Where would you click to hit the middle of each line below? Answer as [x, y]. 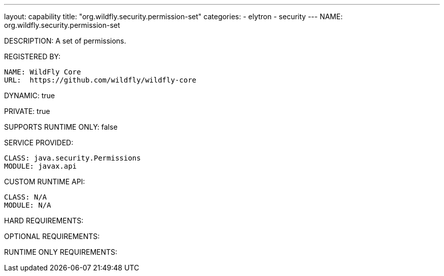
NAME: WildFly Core [43, 72]
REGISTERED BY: [32, 56]
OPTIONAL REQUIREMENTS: [52, 236]
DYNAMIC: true [30, 95]
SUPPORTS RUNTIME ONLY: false [61, 127]
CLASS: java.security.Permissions [72, 158]
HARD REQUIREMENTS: [44, 221]
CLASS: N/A [26, 197]
